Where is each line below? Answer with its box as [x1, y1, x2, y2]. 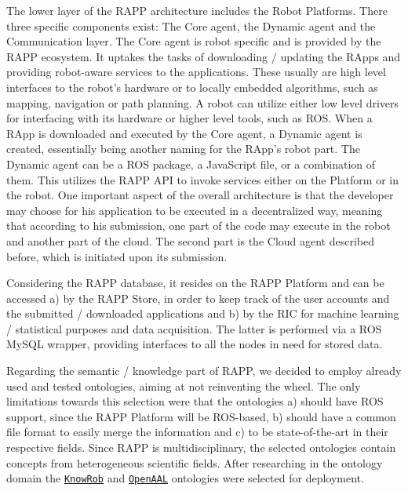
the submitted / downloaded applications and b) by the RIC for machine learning [6, 305, 399, 322]
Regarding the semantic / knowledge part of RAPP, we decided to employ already [6, 362, 402, 379]
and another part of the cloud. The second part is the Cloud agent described [6, 232, 375, 249]
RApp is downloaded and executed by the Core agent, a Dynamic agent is [6, 125, 362, 141]
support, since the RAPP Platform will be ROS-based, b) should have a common [6, 408, 396, 424]
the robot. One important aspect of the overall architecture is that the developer [6, 187, 394, 203]
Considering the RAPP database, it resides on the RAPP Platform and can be [6, 275, 384, 291]
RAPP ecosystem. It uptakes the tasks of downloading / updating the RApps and [6, 48, 401, 64]
